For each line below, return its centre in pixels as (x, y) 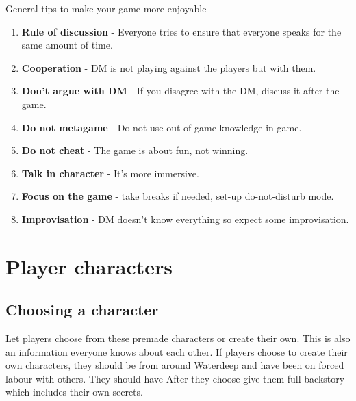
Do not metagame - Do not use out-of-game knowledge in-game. (162, 127)
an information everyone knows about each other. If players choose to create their (177, 351)
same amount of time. (67, 45)
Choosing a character (82, 310)
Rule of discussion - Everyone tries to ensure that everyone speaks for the (181, 31)
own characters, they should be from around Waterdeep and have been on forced (175, 365)
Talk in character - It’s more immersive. (110, 173)
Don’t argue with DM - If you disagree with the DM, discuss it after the (180, 91)
